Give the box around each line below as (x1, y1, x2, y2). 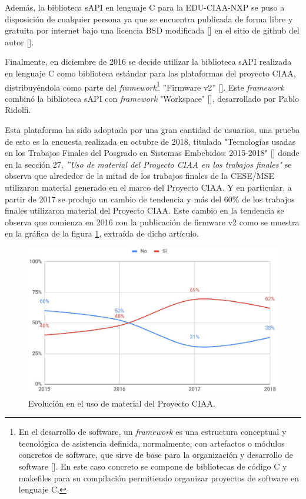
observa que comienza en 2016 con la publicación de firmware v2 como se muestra (5, 215, 300, 228)
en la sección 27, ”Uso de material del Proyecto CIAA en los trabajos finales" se (5, 158, 292, 170)
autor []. (5, 35, 34, 48)
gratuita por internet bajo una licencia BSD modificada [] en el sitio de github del (5, 24, 300, 36)
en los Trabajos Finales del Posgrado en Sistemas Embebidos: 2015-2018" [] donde (5, 147, 300, 159)
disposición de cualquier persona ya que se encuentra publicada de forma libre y (5, 12, 293, 25)
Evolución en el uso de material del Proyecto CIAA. (28, 397, 215, 409)
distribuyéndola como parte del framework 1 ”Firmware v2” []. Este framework (5, 79, 284, 93)
